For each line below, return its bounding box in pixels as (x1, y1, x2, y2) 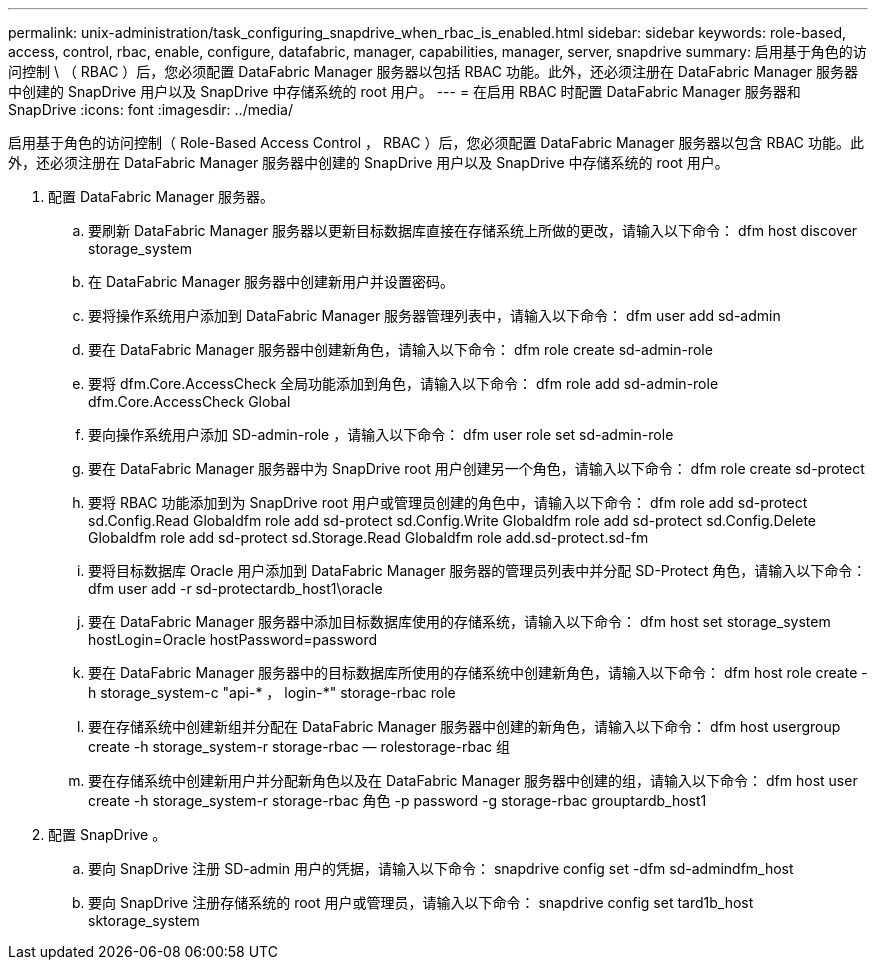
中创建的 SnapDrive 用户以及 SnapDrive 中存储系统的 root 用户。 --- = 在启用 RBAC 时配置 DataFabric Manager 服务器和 (8, 83, 801, 100)
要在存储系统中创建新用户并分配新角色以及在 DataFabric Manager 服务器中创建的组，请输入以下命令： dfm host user (88, 772, 858, 789)
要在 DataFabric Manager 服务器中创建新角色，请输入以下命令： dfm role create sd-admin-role (88, 341, 713, 358)
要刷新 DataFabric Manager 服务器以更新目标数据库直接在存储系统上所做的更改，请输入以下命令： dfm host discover (88, 222, 858, 239)
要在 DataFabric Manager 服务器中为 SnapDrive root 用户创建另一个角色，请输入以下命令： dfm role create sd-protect (88, 460, 865, 477)
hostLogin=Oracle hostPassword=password (88, 631, 378, 648)
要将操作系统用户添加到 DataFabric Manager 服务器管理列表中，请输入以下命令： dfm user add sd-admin (88, 307, 781, 324)
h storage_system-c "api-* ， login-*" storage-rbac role (88, 684, 456, 701)
